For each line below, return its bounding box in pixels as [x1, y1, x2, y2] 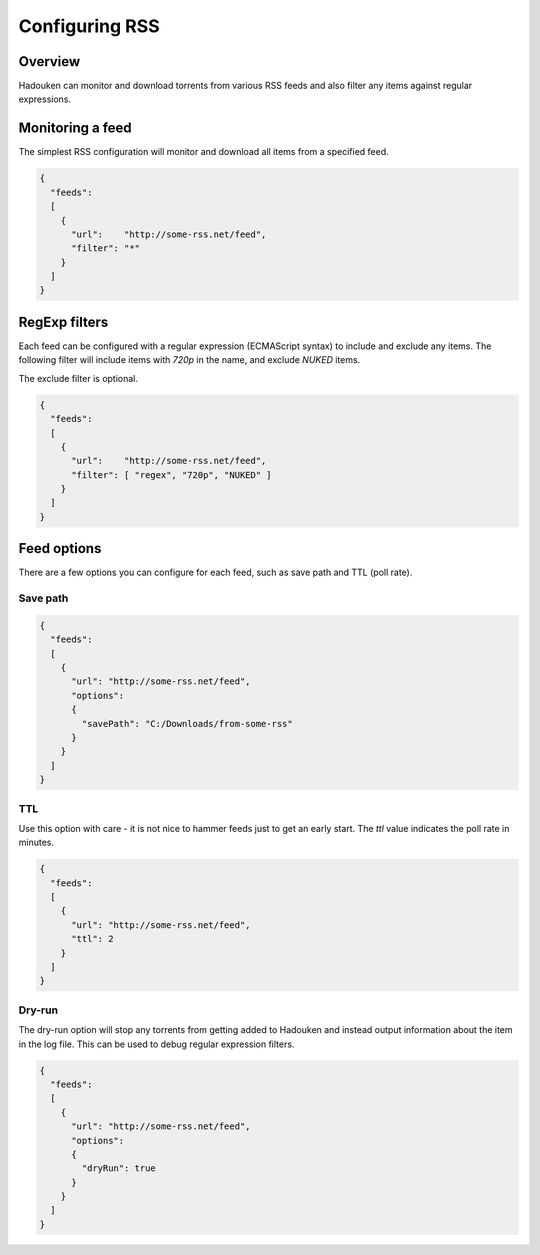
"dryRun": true [81, 1163, 157, 1174]
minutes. [18, 836, 55, 849]
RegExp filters [18, 313, 109, 330]
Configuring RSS [18, 15, 160, 37]
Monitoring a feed [18, 120, 132, 137]
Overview [18, 53, 81, 70]
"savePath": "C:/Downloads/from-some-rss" [81, 718, 294, 729]
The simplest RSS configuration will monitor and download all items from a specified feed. [18, 146, 389, 158]
